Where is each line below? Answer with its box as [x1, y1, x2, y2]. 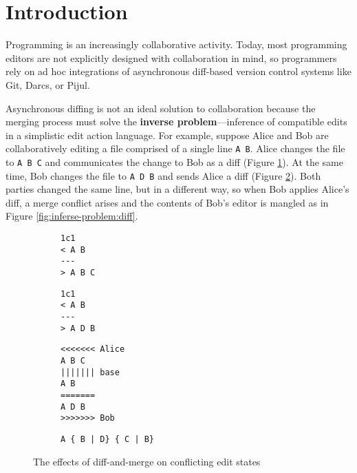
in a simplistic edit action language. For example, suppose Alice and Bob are [6, 127, 329, 142]
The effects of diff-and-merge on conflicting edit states [33, 454, 261, 468]
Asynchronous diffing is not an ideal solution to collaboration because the [6, 101, 316, 115]
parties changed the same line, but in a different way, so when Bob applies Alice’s [6, 182, 349, 196]
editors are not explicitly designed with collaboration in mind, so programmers [6, 50, 337, 65]
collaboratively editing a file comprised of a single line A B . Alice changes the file [6, 141, 345, 156]
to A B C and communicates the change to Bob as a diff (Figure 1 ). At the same [6, 154, 343, 169]
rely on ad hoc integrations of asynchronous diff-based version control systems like [6, 64, 351, 78]
